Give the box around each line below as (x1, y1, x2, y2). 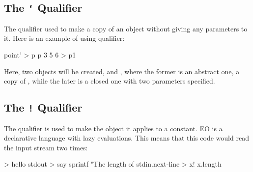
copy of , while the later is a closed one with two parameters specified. (4, 76, 215, 86)
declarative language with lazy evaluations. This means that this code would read (4, 133, 249, 143)
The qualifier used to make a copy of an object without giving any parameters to (4, 23, 248, 33)
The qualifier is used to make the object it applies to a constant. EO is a (4, 123, 223, 133)
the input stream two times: (4, 142, 88, 152)
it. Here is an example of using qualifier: (4, 33, 125, 43)
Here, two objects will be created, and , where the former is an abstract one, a (4, 66, 240, 76)
